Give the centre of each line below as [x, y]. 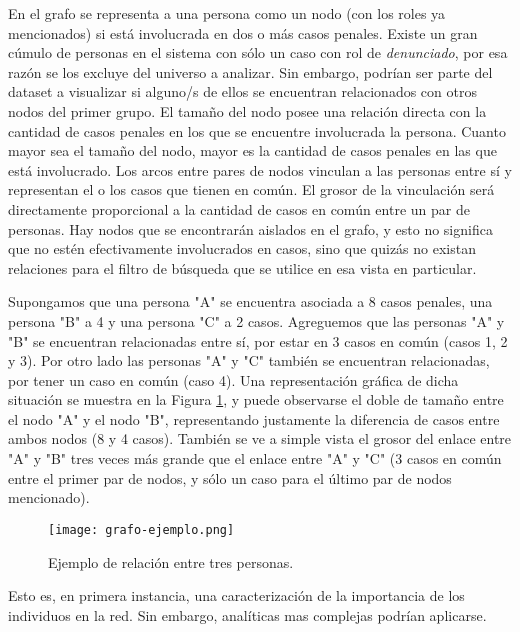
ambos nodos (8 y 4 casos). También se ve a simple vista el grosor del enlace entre [260, 438]
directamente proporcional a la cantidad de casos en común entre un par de [239, 208]
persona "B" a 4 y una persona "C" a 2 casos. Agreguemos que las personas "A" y [256, 320]
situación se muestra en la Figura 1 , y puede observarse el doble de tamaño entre [256, 399]
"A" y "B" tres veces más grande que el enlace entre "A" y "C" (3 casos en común [255, 458]
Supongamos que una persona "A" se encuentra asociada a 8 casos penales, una [250, 301]
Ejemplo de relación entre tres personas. [171, 561]
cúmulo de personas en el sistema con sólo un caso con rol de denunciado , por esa [258, 52]
